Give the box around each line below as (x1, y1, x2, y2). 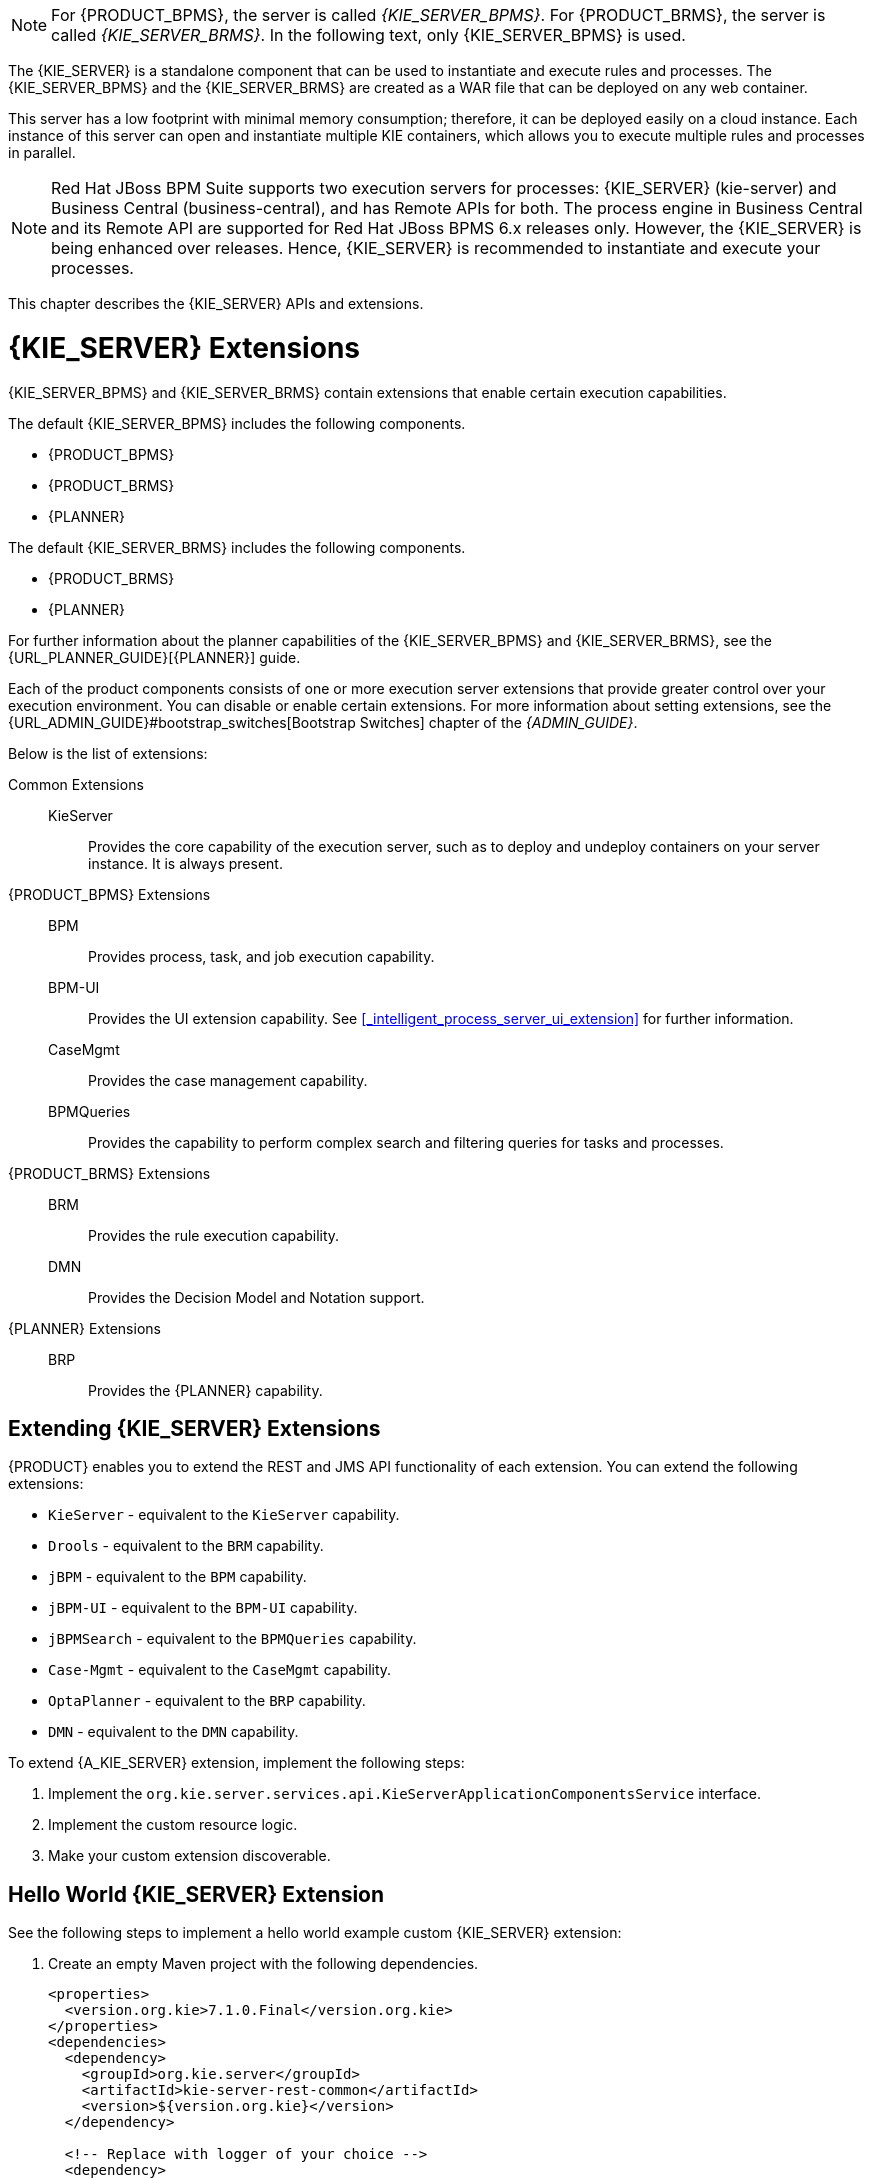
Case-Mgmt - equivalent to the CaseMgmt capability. (48, 1661, 392, 1679)
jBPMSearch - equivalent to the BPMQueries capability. (48, 1630, 417, 1648)
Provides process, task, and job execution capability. (88, 947, 435, 965)
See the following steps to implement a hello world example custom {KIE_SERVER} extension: (8, 1924, 622, 1942)
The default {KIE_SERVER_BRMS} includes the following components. (8, 538, 466, 556)
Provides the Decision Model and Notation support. (88, 1288, 425, 1306)
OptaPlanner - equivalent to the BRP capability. (48, 1692, 366, 1710)
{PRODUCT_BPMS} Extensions (8, 885, 211, 903)
